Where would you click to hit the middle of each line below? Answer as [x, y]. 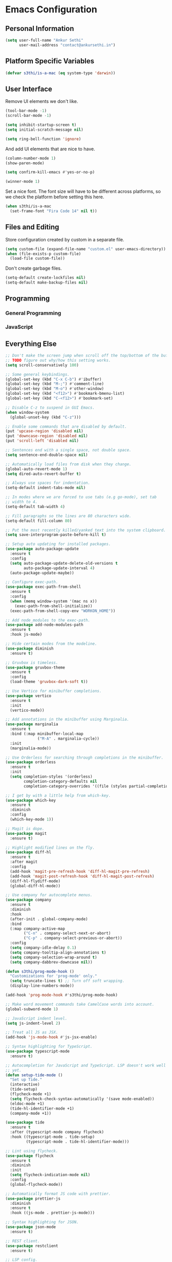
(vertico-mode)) [27, 710]
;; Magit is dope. [25, 829]
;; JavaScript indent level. [36, 1018]
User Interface [29, 89]
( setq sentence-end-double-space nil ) [47, 455]
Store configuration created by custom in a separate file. [65, 239]
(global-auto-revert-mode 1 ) [36, 469]
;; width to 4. [21, 502]
